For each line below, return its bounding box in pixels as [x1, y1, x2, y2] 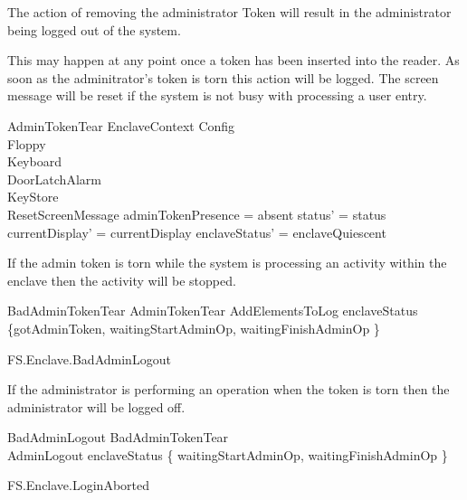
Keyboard [7, 152, 62, 171]
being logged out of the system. [7, 20, 181, 39]
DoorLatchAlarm [7, 169, 101, 188]
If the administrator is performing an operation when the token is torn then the [7, 380, 450, 399]
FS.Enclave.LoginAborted [7, 476, 149, 495]
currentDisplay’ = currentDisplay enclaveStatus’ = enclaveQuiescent [7, 222, 386, 241]
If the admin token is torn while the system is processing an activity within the [7, 253, 447, 272]
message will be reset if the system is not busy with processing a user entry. [7, 86, 427, 105]
